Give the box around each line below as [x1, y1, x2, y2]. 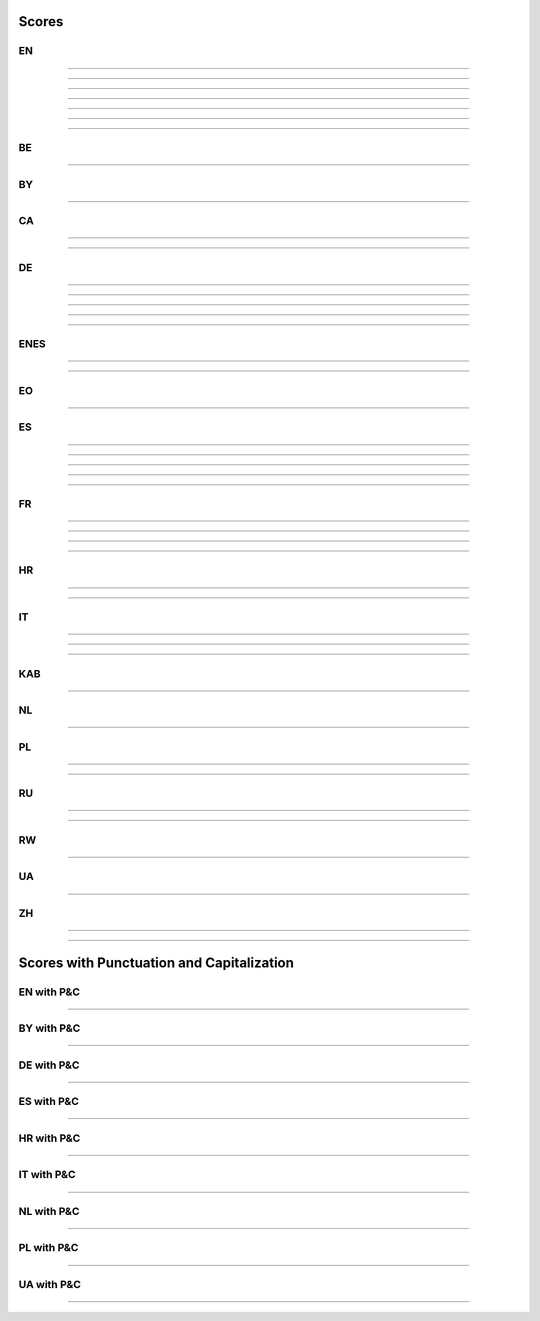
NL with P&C [18, 1204, 80, 1218]
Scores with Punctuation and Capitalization [18, 954, 295, 971]
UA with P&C [18, 1278, 82, 1292]
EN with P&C [18, 985, 80, 999]
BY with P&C [18, 1021, 81, 1035]
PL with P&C [18, 1241, 79, 1255]
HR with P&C [18, 1131, 81, 1145]
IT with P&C [18, 1168, 76, 1182]
